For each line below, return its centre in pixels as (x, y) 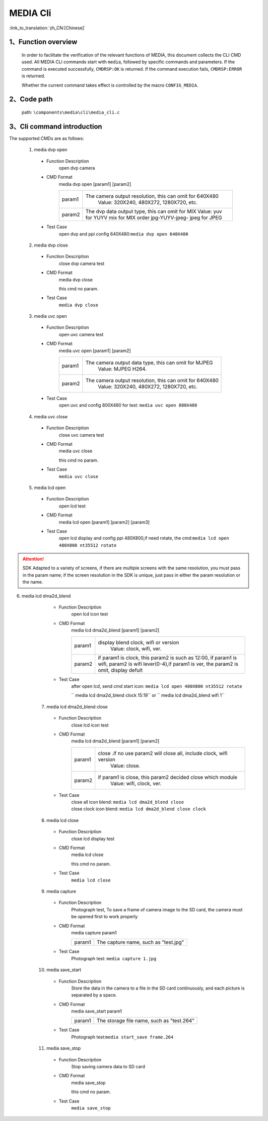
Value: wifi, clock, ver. (136, 783)
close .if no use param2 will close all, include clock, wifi (163, 753)
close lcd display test (93, 839)
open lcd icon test (90, 614)
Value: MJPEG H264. (122, 369)
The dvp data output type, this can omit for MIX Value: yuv (154, 212)
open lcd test (72, 506)
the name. (33, 582)
